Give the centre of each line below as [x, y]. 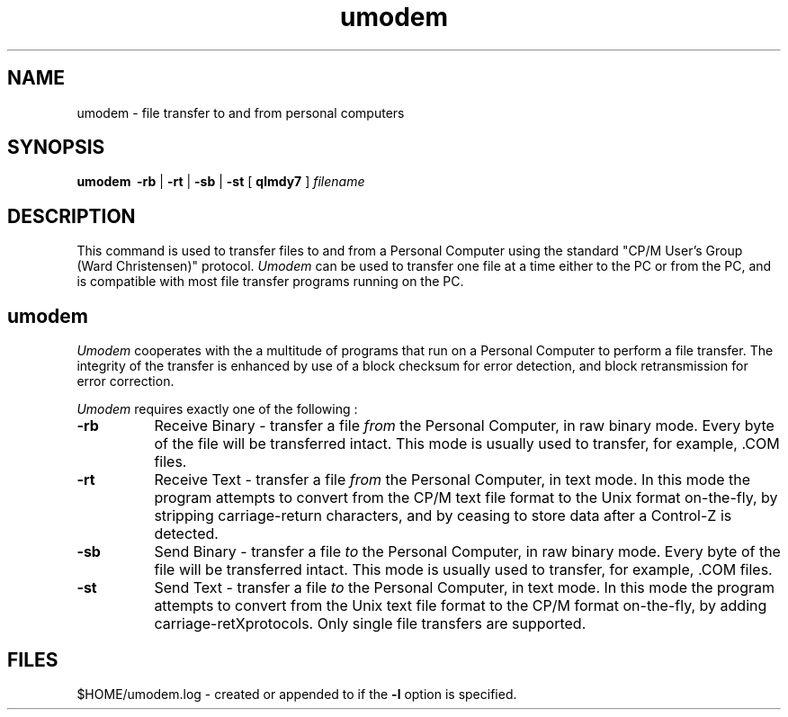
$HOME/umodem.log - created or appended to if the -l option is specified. [297, 694]
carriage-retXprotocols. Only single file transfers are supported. [370, 624]
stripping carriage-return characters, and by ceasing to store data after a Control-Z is [443, 516]
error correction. [125, 381]
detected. [186, 534]
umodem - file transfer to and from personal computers [241, 112]
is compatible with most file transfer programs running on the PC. [270, 282]
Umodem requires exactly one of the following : [217, 409]
